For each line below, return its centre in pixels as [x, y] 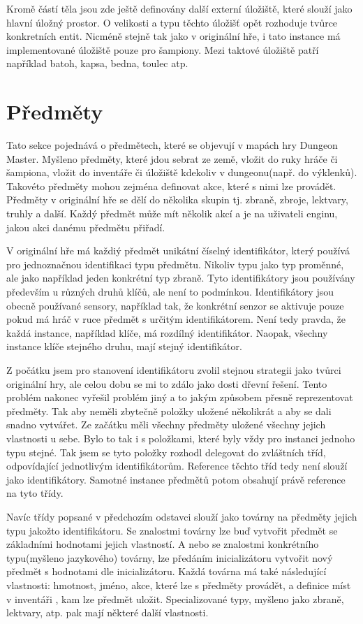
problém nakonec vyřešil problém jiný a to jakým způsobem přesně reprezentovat [180, 397]
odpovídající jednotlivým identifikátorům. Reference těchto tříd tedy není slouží [177, 466]
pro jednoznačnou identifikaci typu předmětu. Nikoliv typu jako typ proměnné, [175, 264]
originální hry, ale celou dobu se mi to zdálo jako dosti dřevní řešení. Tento [167, 383]
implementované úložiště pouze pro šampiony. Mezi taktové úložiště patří [163, 49]
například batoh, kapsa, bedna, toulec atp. [97, 63]
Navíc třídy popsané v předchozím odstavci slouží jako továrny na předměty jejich [182, 516]
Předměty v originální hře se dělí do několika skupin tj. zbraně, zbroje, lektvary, [177, 199]
